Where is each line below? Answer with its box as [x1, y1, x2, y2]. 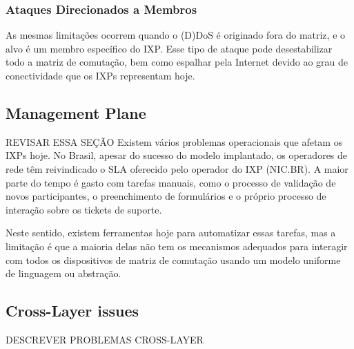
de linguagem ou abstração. [6, 266, 121, 281]
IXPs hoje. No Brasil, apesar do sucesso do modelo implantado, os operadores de [6, 148, 348, 162]
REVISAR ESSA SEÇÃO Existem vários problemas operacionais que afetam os [6, 134, 343, 149]
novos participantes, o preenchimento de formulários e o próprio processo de [6, 189, 326, 203]
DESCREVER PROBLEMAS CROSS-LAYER [6, 332, 204, 346]
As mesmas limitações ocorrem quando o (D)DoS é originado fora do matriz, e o [6, 28, 346, 42]
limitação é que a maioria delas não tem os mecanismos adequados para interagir [6, 238, 348, 253]
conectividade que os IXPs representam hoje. [6, 68, 195, 82]
